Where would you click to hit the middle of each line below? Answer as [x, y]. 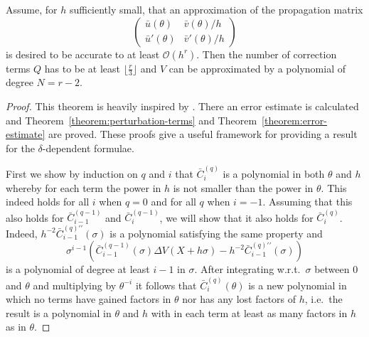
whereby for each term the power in [84, 187]
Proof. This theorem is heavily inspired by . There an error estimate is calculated [182, 106]
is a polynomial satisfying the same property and [216, 233]
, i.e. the [323, 299]
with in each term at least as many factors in [249, 312]
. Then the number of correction [267, 54]
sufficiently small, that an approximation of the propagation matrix [216, 9]
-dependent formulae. [88, 148]
